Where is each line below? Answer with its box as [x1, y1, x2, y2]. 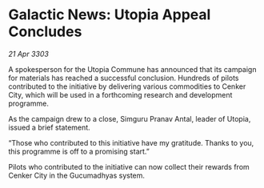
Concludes [8, 22, 82, 41]
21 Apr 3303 [8, 49, 50, 58]
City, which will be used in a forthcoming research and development [8, 90, 233, 99]
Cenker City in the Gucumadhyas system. [8, 170, 146, 180]
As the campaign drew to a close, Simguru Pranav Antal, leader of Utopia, [8, 114, 251, 123]
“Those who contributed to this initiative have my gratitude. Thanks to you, [8, 138, 254, 147]
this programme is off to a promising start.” [8, 146, 150, 156]
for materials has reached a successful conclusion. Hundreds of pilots [8, 73, 239, 82]
